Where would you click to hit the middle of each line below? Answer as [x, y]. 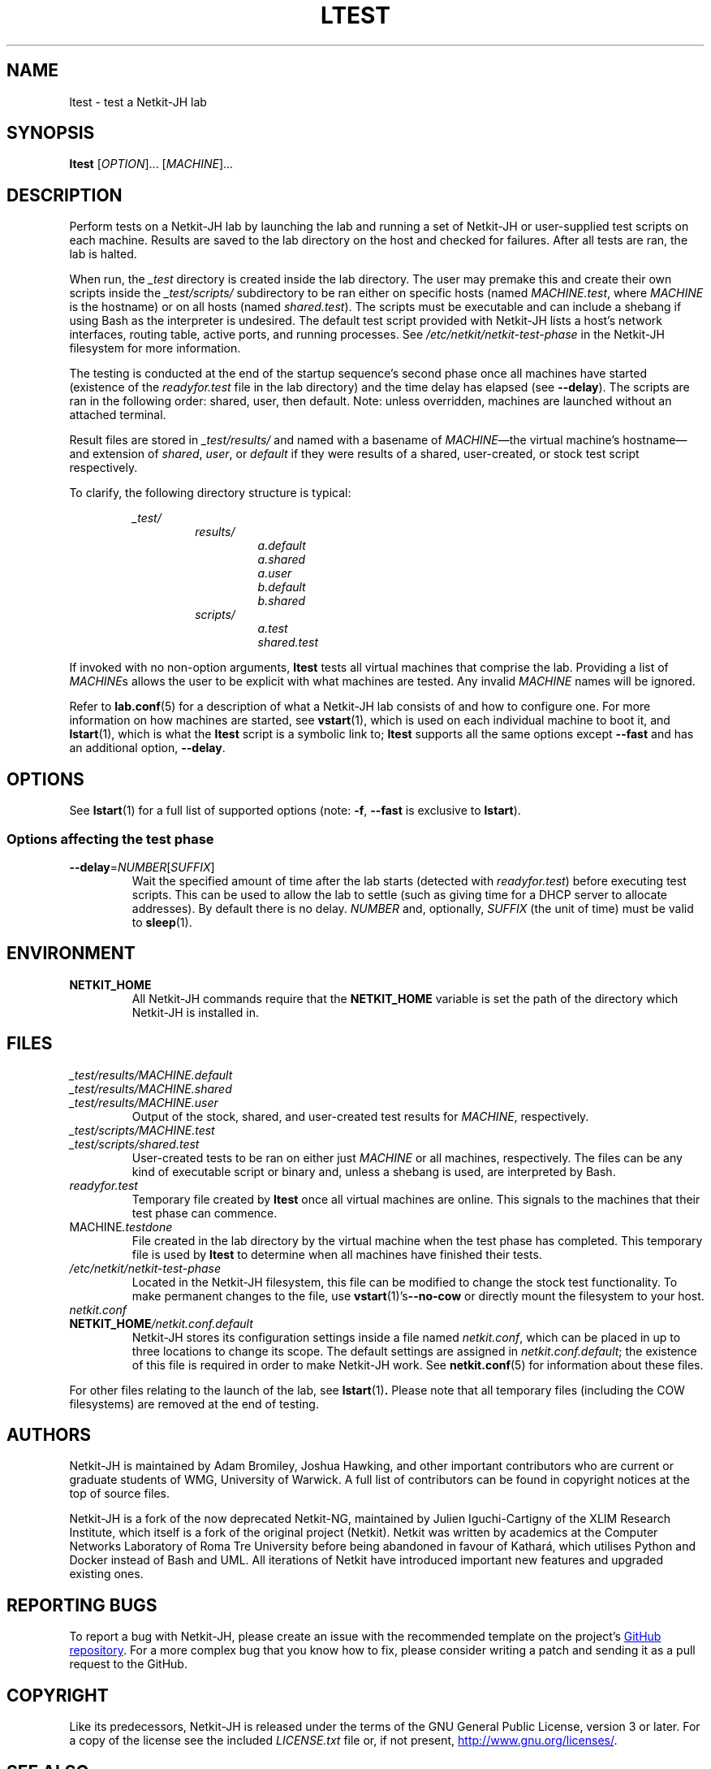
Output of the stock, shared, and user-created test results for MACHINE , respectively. [360, 1116]
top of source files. [119, 1494]
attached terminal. [118, 415]
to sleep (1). [162, 922]
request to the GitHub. [128, 1664]
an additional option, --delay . [147, 748]
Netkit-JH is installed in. [196, 1012]
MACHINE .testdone [121, 1226]
